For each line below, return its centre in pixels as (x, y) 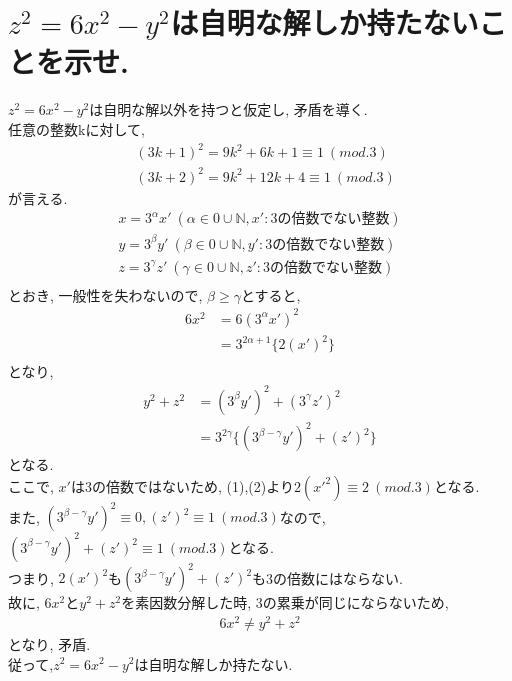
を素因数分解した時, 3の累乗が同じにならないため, (285, 602)
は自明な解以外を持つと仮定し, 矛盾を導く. (228, 109)
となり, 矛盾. (49, 643)
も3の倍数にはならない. (328, 577)
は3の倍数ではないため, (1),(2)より (182, 485)
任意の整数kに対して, (76, 128)
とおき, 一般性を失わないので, (105, 294)
